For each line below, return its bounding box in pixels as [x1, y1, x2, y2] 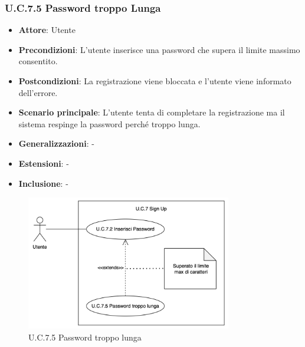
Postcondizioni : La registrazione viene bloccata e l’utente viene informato [18, 75, 291, 87]
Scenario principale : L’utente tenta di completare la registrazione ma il [18, 106, 285, 118]
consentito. [18, 55, 58, 67]
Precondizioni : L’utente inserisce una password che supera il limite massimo [18, 43, 300, 55]
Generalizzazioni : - [18, 137, 94, 150]
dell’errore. [18, 86, 58, 98]
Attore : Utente [18, 24, 76, 36]
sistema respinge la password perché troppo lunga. [18, 117, 201, 130]
